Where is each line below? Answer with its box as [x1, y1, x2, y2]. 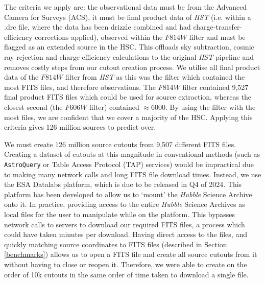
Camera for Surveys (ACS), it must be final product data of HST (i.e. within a [4, 11, 251, 22]
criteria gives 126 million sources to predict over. [4, 122, 156, 132]
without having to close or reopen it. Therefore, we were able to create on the [4, 258, 247, 269]
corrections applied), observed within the [35, 31, 163, 42]
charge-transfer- [193, 21, 243, 32]
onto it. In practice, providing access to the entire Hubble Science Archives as [4, 199, 245, 209]
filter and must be [189, 31, 246, 42]
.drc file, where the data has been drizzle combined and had [4, 21, 191, 32]
